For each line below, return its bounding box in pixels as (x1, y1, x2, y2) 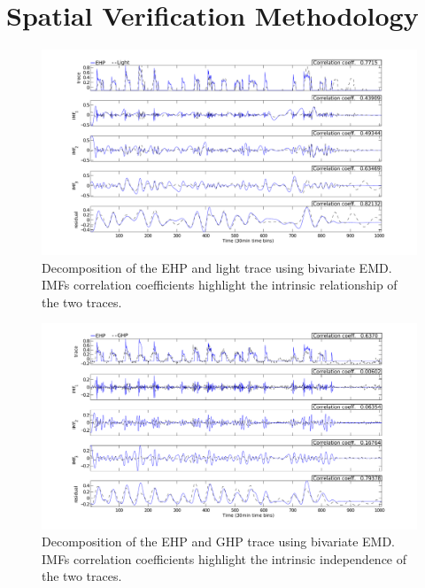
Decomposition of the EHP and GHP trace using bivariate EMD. (42, 532, 395, 551)
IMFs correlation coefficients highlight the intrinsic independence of (42, 549, 407, 568)
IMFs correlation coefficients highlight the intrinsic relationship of (42, 275, 398, 294)
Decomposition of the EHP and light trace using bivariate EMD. (42, 258, 392, 276)
